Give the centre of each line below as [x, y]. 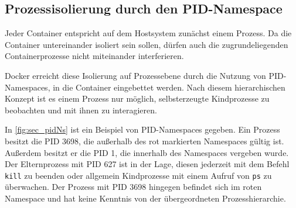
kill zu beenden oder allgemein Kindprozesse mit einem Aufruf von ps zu [138, 175]
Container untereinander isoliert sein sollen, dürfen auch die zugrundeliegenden [147, 44]
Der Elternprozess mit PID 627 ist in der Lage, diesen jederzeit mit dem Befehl [147, 164]
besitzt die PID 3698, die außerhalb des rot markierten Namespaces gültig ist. [144, 141]
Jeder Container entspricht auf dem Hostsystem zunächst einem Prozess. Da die [148, 33]
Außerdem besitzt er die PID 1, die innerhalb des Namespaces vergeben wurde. [147, 152]
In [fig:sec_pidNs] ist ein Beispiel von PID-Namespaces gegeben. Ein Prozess [142, 129]
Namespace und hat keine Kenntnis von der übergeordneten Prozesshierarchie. [145, 198]
